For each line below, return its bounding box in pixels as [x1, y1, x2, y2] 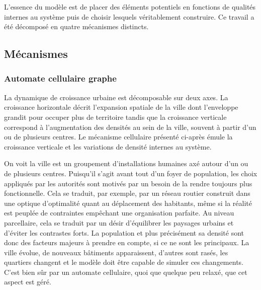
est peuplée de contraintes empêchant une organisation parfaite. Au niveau [4, 207, 234, 218]
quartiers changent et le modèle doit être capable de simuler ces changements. [4, 257, 243, 267]
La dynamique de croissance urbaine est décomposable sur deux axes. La [4, 92, 228, 102]
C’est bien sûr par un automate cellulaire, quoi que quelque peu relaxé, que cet [4, 266, 247, 277]
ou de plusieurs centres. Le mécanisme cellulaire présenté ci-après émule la [4, 131, 233, 142]
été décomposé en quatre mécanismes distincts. [4, 21, 149, 32]
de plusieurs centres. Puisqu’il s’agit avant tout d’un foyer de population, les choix [4, 168, 257, 178]
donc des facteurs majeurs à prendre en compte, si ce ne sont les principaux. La [4, 237, 249, 248]
